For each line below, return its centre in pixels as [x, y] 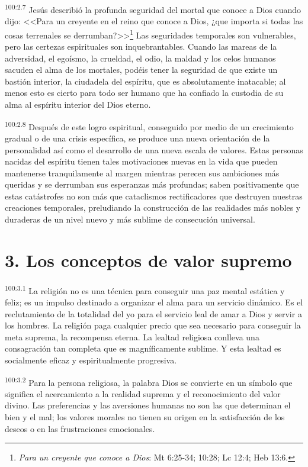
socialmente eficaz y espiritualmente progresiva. [91, 360]
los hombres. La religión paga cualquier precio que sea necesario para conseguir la [153, 325]
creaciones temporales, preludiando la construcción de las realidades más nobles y [153, 207]
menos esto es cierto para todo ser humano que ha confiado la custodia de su [144, 93]
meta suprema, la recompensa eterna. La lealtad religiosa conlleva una [132, 336]
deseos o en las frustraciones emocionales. [80, 428]
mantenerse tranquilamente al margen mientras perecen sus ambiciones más [142, 173]
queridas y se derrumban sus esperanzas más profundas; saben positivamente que [152, 184]
